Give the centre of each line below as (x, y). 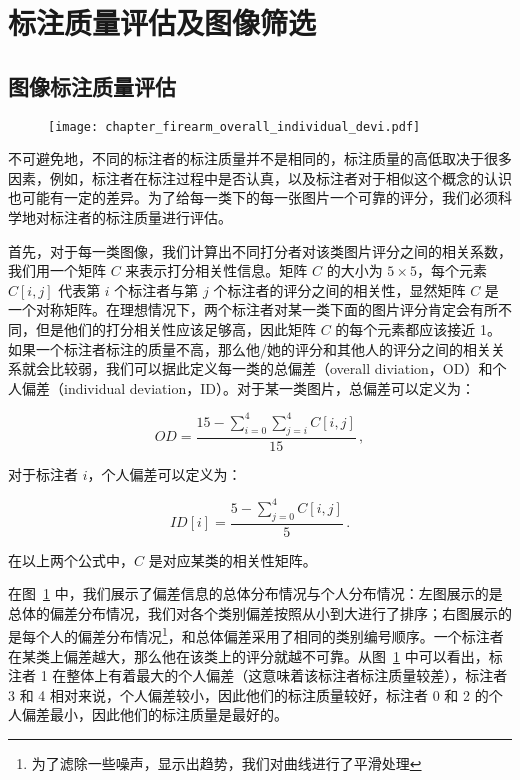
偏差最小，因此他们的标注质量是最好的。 (154, 714)
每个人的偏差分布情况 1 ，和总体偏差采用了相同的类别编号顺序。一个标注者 (262, 635)
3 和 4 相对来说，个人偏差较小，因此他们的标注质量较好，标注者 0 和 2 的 (248, 694)
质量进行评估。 (182, 217)
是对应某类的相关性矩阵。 (232, 559)
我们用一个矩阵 (57, 270)
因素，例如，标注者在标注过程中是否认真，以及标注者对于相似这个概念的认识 (260, 177)
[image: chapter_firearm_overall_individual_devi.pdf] (234, 126)
